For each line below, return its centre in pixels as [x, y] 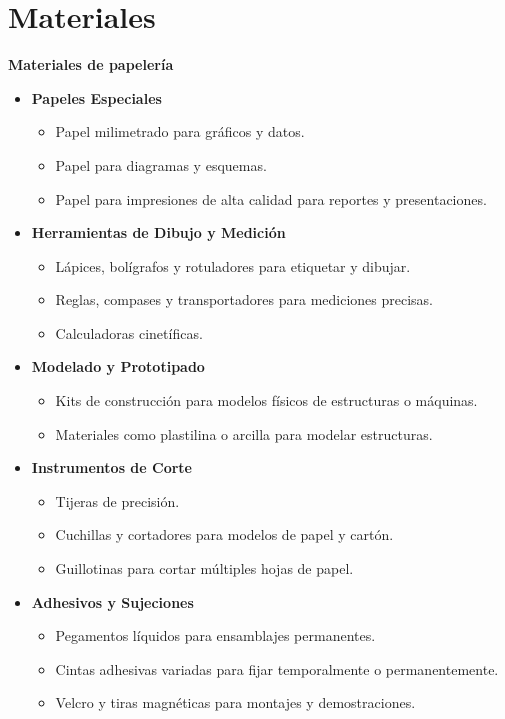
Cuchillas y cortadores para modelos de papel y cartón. [224, 534]
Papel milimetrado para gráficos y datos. [180, 131]
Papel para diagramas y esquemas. [161, 164]
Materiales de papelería [91, 64]
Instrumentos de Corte [111, 467]
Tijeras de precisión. [117, 500]
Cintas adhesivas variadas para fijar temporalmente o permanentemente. [277, 668]
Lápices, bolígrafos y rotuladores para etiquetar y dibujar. [233, 265]
